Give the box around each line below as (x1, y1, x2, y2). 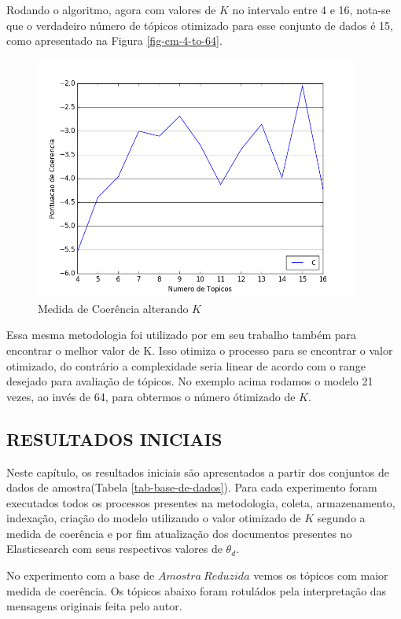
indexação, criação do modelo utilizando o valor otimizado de (6, 510, 301, 526)
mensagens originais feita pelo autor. (6, 598, 182, 614)
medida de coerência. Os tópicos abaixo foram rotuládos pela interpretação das (6, 582, 387, 599)
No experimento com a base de (6, 567, 155, 584)
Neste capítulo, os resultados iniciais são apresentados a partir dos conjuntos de (6, 463, 390, 480)
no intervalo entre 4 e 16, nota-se (232, 2, 391, 17)
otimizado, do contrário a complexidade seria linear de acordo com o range (6, 357, 366, 374)
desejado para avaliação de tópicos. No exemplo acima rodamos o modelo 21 (6, 373, 373, 389)
